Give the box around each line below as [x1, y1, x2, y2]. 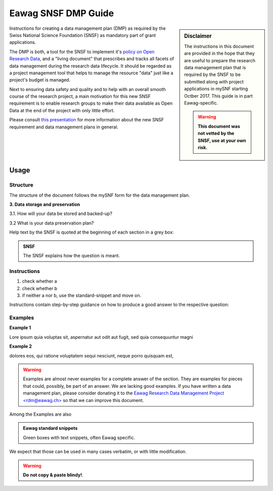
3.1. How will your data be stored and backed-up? [9, 210, 113, 217]
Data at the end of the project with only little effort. [9, 107, 115, 113]
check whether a [22, 278, 58, 284]
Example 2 [9, 343, 32, 349]
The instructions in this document [184, 43, 254, 49]
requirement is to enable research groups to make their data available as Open [9, 100, 173, 106]
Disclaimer [184, 32, 212, 39]
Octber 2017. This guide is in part [184, 93, 253, 99]
